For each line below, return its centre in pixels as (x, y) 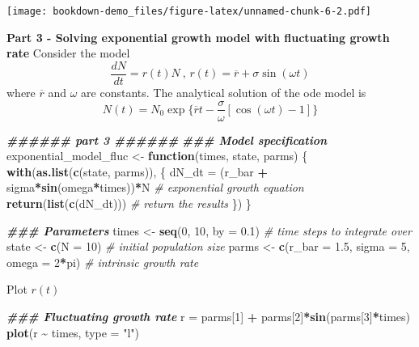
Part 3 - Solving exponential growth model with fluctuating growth (198, 37)
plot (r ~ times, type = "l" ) (73, 332)
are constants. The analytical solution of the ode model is (224, 92)
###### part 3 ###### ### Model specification (167, 140)
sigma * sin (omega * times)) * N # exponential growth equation (155, 187)
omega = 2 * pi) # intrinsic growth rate (103, 262)
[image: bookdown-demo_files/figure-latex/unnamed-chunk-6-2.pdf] (189, 11)
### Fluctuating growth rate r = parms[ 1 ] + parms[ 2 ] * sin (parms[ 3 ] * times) (208, 316)
